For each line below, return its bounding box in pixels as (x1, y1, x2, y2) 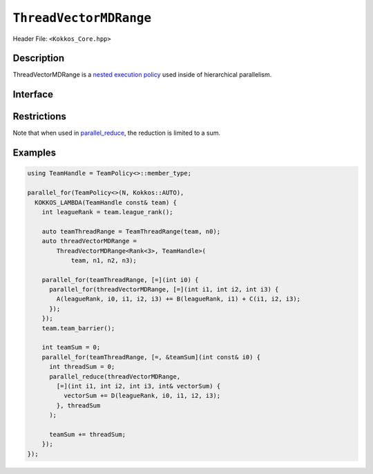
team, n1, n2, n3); (70, 256, 137, 264)
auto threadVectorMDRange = (41, 237, 137, 245)
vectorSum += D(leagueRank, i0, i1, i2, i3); (63, 392, 221, 400)
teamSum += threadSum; (49, 430, 126, 438)
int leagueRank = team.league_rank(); (41, 208, 173, 216)
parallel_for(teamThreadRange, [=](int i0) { (41, 276, 199, 283)
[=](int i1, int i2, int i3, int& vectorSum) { (56, 382, 221, 390)
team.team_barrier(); (41, 324, 115, 332)
